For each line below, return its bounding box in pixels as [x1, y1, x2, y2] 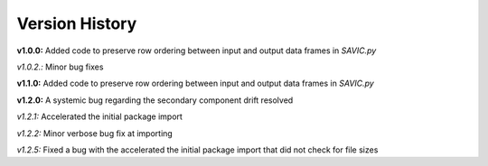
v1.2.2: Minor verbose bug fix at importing [16, 127, 174, 139]
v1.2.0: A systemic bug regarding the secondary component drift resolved [16, 95, 294, 106]
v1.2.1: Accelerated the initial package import [16, 111, 183, 122]
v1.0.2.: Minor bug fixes [16, 61, 104, 72]
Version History [16, 14, 137, 33]
